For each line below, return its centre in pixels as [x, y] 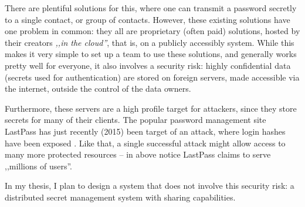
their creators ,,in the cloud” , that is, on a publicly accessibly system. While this [150, 42]
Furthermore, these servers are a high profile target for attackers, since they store [151, 108]
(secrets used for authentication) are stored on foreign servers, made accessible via [152, 77]
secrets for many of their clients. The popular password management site [135, 120]
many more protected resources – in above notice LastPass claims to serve [138, 154]
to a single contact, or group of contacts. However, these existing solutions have [148, 19]
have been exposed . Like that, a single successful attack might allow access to [145, 143]
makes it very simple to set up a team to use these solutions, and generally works [151, 54]
